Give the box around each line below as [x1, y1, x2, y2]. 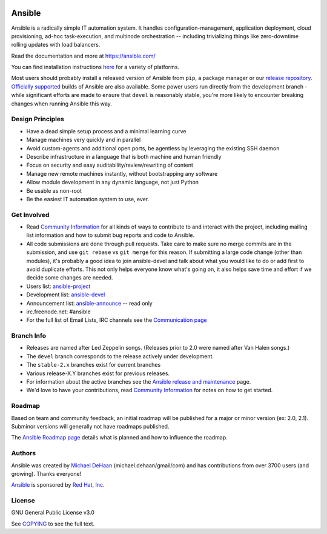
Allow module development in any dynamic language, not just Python [26, 179, 199, 186]
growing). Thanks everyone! [11, 470, 82, 477]
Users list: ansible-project [26, 282, 91, 290]
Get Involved [11, 210, 50, 219]
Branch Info [11, 332, 47, 340]
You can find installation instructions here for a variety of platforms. [11, 64, 180, 71]
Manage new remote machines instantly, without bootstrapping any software [26, 170, 218, 177]
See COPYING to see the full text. [11, 520, 95, 527]
